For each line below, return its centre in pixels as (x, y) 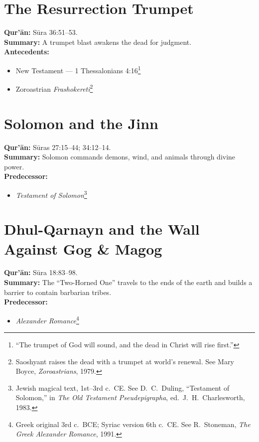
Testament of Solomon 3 (51, 194)
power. (14, 166)
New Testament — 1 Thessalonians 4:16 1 (78, 69)
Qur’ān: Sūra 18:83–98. (41, 272)
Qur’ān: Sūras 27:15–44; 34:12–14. (58, 147)
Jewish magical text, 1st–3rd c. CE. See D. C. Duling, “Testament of (123, 387)
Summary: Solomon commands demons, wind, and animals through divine (120, 157)
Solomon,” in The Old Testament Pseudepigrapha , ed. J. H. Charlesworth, (130, 397)
